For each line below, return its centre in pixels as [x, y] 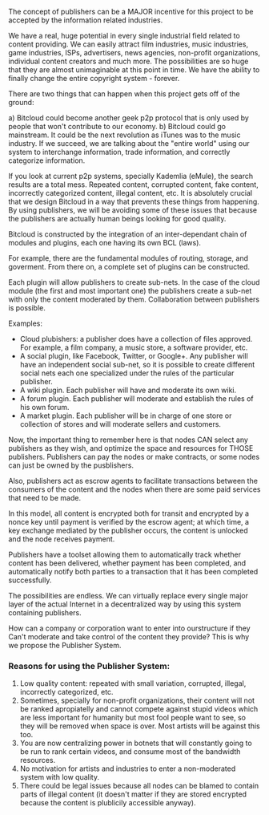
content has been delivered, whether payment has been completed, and [127, 563]
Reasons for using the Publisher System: [89, 666]
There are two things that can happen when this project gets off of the [124, 94]
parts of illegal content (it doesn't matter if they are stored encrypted [133, 794]
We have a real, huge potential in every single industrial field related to [124, 36]
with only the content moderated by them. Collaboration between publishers [134, 299]
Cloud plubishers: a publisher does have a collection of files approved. [136, 339]
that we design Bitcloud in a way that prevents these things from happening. [134, 201]
